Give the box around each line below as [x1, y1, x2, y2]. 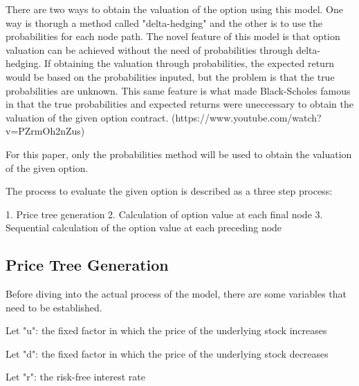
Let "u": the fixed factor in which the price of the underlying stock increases [6, 323, 327, 338]
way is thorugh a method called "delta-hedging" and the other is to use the [6, 15, 322, 30]
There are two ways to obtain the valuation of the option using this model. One [6, 2, 343, 16]
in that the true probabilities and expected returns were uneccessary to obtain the [6, 97, 353, 111]
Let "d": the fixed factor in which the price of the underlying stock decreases [6, 346, 329, 360]
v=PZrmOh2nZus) [6, 124, 85, 138]
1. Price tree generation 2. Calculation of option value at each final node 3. [6, 206, 323, 221]
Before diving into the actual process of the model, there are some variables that [6, 287, 347, 301]
